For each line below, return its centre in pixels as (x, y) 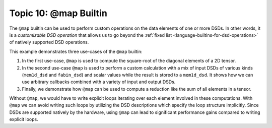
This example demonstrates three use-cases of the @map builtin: (76, 51)
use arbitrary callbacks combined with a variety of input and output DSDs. (99, 82)
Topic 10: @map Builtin (58, 13)
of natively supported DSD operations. (49, 42)
